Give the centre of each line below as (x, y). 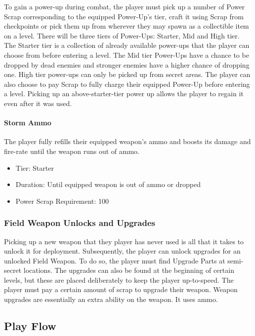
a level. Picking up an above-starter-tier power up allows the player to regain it (124, 93)
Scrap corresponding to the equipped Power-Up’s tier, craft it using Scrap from (124, 16)
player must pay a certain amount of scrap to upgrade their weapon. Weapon (121, 289)
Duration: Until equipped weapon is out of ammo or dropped (108, 184)
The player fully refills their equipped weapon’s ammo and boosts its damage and (127, 141)
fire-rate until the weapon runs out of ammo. (72, 151)
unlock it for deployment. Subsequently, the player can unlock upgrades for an (122, 251)
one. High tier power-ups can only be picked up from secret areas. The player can (127, 74)
